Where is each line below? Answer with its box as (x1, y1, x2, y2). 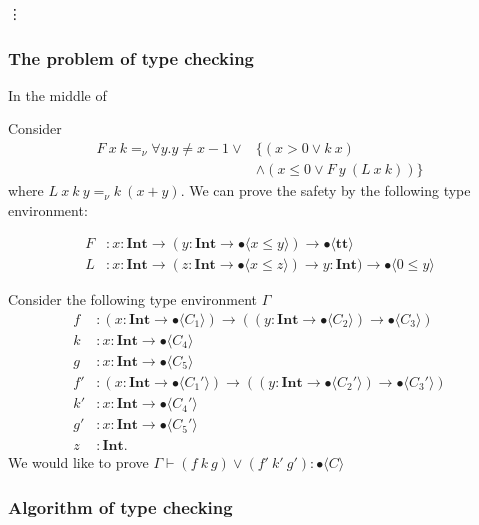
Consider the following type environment (8, 289, 258, 310)
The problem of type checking (8, 45, 255, 70)
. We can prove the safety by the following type (180, 180, 471, 201)
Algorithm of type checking (8, 494, 233, 519)
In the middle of (8, 84, 107, 105)
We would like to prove (8, 452, 149, 473)
